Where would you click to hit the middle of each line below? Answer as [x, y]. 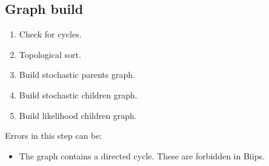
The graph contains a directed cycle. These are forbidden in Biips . [142, 155]
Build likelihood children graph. [78, 115]
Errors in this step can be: [54, 136]
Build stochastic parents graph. [77, 75]
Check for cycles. [50, 34]
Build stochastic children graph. [78, 94]
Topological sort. [50, 54]
